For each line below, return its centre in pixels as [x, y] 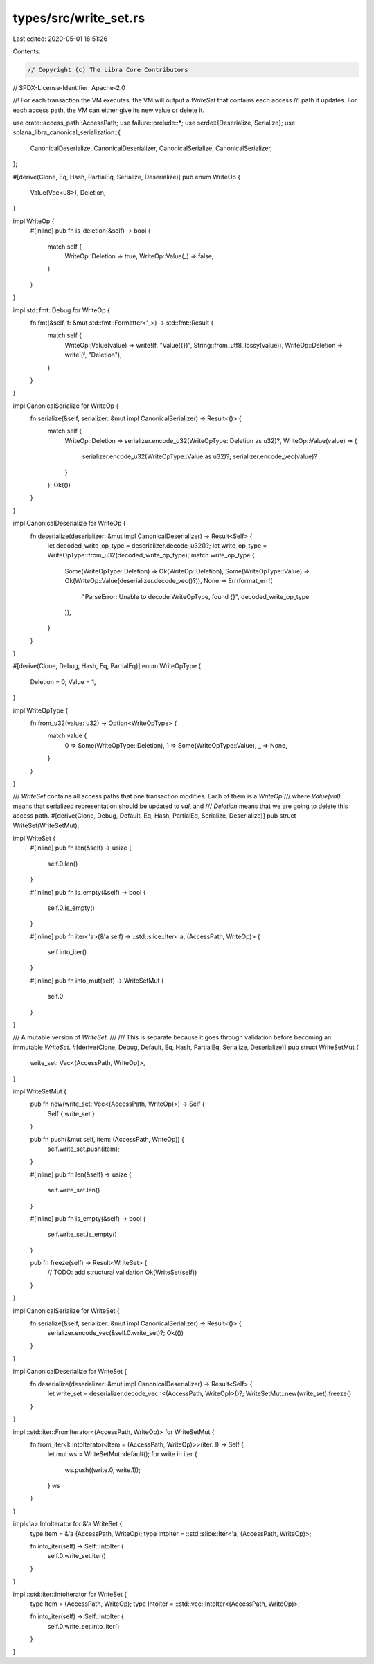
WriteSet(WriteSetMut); [46, 825]
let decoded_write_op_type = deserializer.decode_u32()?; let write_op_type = [157, 545]
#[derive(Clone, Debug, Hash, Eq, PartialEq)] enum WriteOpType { [107, 666]
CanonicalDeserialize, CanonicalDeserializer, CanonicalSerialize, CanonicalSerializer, [151, 148]
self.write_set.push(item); [83, 1149]
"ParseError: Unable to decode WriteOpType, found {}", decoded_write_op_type [196, 596]
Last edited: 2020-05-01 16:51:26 [60, 39]
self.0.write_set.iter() [77, 1556]
